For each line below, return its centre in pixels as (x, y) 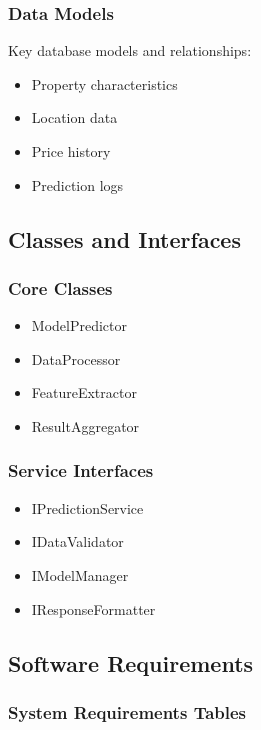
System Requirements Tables (127, 711)
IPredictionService (87, 507)
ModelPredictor (79, 325)
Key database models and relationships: (130, 50)
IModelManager (80, 574)
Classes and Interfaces (124, 238)
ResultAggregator (85, 425)
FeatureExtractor (84, 392)
